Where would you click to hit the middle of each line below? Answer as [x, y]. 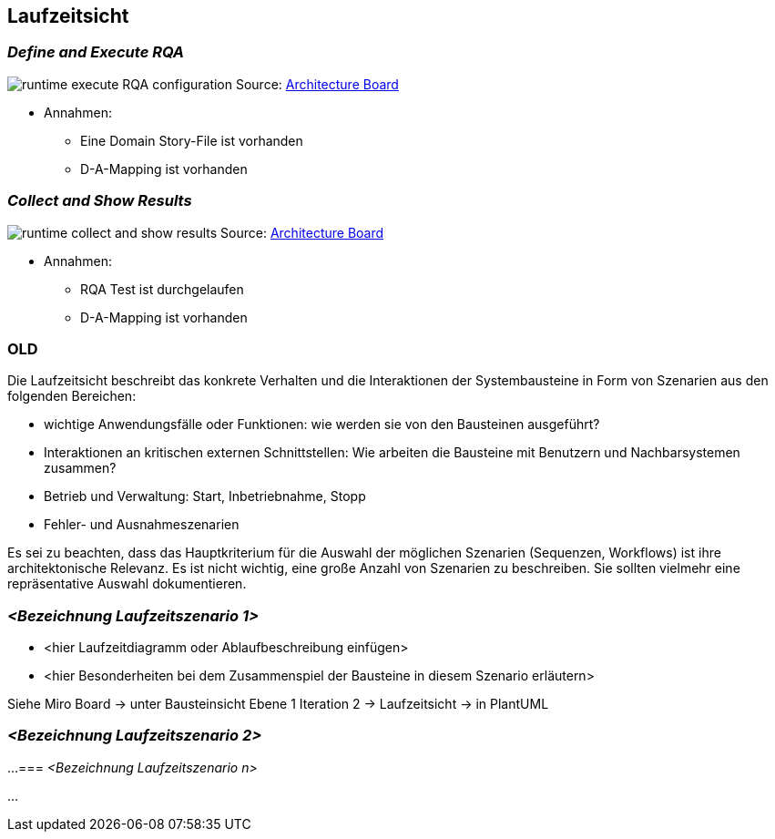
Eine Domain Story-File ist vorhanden [192, 140]
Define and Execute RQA [96, 52]
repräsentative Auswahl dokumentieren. [127, 584]
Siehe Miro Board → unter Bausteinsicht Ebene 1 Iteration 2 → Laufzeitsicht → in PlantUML [278, 704]
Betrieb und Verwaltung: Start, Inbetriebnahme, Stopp [205, 496]
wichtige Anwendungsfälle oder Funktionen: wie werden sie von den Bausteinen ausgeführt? [322, 425]
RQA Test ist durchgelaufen [162, 289]
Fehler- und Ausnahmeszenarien [142, 525]
